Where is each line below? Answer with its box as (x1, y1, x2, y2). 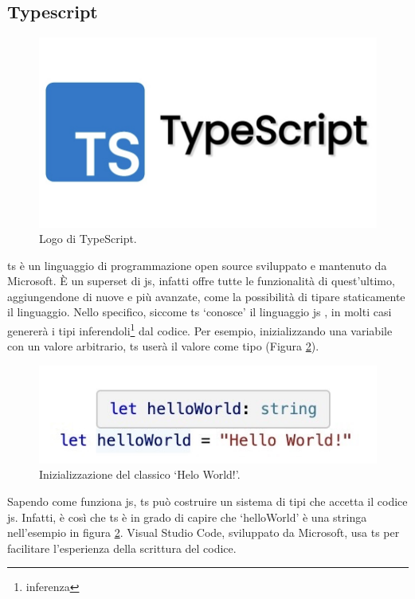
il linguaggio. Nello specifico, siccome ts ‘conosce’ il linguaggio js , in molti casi (7, 303, 392, 320)
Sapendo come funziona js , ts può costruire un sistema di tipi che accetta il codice (7, 492, 408, 509)
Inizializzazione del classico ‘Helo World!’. (39, 466, 241, 483)
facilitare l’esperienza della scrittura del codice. (7, 539, 237, 556)
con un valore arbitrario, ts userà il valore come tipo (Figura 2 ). (7, 338, 319, 354)
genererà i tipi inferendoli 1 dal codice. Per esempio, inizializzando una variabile (7, 320, 393, 339)
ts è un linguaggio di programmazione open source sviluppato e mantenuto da (7, 256, 387, 273)
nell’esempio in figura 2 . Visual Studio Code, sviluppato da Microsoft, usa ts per (7, 524, 400, 541)
